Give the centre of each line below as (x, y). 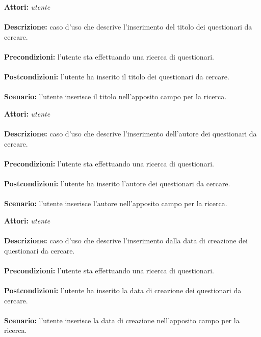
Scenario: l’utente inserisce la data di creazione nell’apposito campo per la (122, 320)
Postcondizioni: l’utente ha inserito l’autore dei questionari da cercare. (117, 184)
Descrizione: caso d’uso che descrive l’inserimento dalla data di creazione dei (126, 241)
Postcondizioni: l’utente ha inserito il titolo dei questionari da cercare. (117, 77)
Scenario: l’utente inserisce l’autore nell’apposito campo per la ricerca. (116, 203)
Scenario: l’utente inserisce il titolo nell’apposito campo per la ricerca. (115, 96)
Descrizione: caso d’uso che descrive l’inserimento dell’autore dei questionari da (130, 134)
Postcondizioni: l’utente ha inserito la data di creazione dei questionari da (123, 290)
